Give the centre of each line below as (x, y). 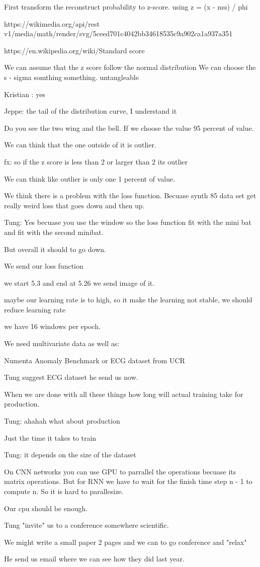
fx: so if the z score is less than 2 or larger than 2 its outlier (96, 161)
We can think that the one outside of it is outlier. (80, 145)
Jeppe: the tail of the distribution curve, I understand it (91, 111)
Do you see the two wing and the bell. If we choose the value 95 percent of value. (129, 128)
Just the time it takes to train (50, 437)
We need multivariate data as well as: (62, 343)
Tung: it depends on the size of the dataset (70, 455)
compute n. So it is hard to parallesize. (64, 491)
